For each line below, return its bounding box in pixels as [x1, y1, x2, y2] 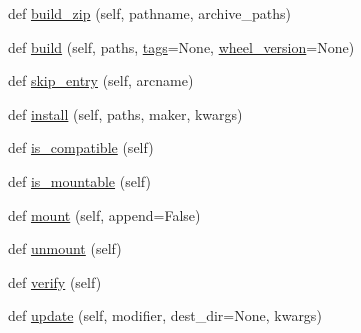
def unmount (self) [8, 238, 122, 259]
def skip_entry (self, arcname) [8, 70, 194, 91]
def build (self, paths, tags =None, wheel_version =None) [8, 36, 355, 57]
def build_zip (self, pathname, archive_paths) [8, 3, 291, 23]
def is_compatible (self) [8, 137, 154, 158]
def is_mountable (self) [8, 170, 151, 191]
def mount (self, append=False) [8, 204, 201, 225]
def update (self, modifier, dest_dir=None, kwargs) [8, 305, 322, 326]
